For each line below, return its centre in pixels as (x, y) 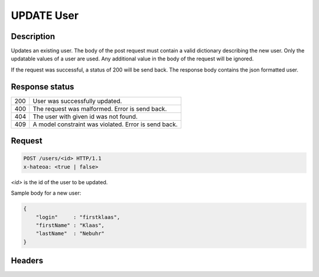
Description (33, 36)
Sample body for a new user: (46, 193)
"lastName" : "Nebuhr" (70, 233)
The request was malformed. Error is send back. (100, 108)
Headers (27, 261)
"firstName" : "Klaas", (70, 225)
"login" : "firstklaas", (78, 217)
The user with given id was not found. (85, 117)
